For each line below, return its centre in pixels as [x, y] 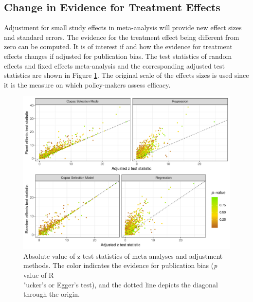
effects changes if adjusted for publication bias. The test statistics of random [118, 56]
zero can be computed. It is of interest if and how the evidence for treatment [118, 46]
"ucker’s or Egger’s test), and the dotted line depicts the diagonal [121, 284]
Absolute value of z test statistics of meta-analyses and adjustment [123, 256]
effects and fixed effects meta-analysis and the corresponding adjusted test [115, 65]
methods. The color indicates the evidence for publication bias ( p [120, 265]
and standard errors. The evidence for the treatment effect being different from [122, 37]
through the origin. [52, 294]
